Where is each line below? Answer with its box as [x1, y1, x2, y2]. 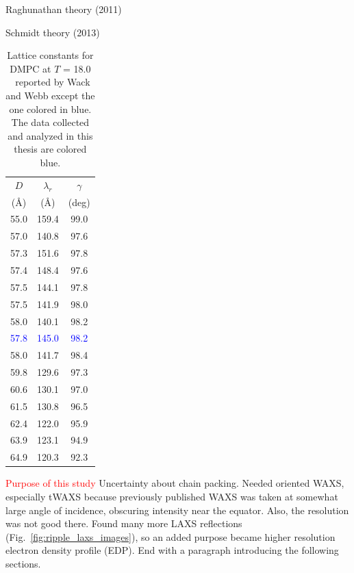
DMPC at [10, 61, 51, 75]
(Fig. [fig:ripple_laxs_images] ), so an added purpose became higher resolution [5, 529, 336, 544]
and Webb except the [5, 88, 95, 102]
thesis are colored [14, 142, 87, 156]
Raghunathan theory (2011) [5, 2, 122, 16]
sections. [5, 556, 41, 570]
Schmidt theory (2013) [5, 25, 100, 39]
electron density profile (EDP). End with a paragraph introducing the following [5, 543, 339, 557]
